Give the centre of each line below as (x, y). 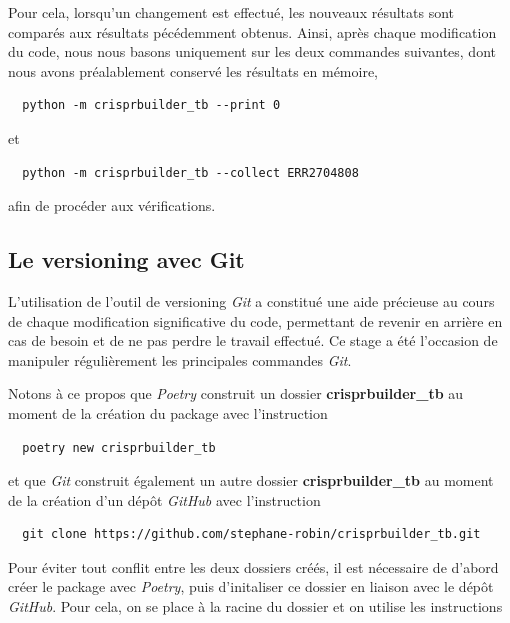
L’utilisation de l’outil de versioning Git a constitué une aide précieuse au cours (251, 300)
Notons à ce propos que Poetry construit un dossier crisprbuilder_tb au (236, 393)
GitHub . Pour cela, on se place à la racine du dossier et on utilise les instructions (255, 606)
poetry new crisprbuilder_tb (119, 447)
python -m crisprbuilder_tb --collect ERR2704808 (190, 172)
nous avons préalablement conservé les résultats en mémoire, (193, 70)
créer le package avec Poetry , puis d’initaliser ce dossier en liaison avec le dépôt (251, 586)
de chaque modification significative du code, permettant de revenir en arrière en (255, 320)
